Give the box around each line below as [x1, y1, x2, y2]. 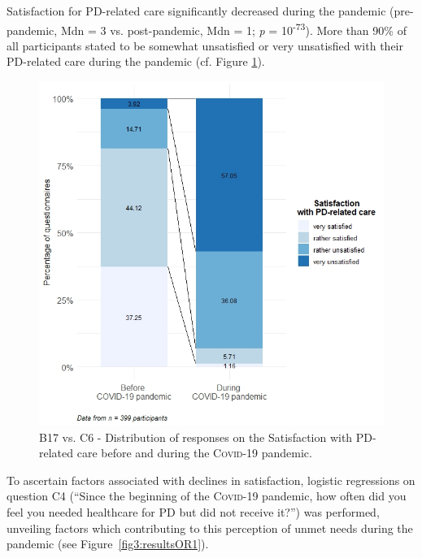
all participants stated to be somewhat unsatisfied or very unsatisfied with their [7, 37, 403, 54]
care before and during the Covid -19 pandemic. [76, 444, 312, 461]
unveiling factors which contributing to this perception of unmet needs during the [7, 519, 413, 536]
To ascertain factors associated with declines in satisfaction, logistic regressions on [7, 471, 415, 488]
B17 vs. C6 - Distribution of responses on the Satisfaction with [39, 428, 353, 445]
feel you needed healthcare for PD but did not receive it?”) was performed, [7, 504, 380, 520]
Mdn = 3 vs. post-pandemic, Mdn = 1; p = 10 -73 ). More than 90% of [60, 19, 407, 38]
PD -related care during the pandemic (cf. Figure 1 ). [7, 53, 265, 70]
